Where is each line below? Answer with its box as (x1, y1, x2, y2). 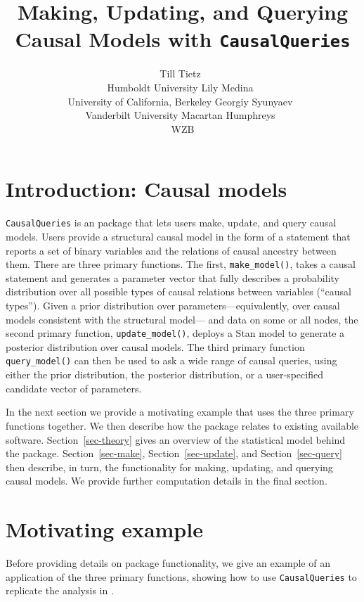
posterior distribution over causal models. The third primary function (6, 339, 305, 354)
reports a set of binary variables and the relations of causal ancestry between (6, 243, 337, 257)
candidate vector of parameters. (6, 380, 142, 395)
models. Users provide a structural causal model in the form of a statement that (6, 229, 351, 243)
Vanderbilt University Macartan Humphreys (85, 108, 275, 122)
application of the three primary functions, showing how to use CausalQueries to (6, 569, 357, 584)
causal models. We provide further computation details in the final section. (6, 473, 327, 488)
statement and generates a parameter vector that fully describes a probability (6, 270, 339, 285)
